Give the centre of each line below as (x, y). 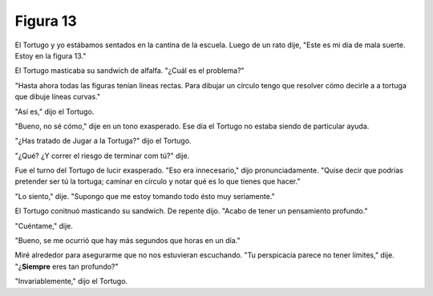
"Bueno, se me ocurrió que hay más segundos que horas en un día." (127, 241)
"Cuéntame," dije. (44, 225)
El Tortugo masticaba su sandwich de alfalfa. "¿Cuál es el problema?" (129, 71)
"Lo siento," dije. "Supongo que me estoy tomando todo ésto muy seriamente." (145, 196)
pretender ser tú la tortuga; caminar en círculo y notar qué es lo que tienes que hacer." (158, 181)
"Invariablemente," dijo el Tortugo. (71, 282)
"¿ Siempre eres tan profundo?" (67, 266)
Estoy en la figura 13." (51, 55)
